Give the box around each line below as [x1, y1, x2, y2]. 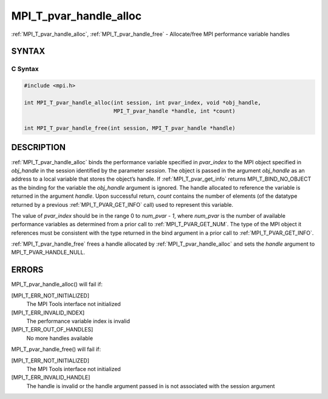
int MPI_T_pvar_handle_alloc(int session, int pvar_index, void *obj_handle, [24, 99, 261, 106]
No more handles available [26, 335, 94, 342]
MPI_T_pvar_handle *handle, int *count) [113, 108, 236, 115]
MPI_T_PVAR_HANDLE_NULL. [11, 249, 85, 256]
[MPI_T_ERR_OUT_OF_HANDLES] [11, 326, 94, 333]
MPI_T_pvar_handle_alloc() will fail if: [11, 280, 103, 288]
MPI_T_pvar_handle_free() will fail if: [11, 345, 101, 353]
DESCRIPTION [11, 142, 66, 153]
